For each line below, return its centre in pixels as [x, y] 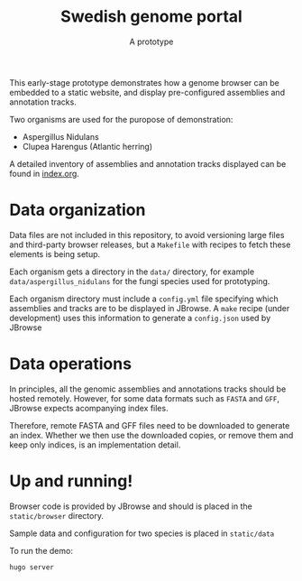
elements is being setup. [55, 254]
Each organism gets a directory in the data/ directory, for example [132, 272]
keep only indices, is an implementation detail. [95, 445]
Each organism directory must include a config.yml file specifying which [144, 299]
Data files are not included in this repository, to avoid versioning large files [147, 235]
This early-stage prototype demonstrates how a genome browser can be [144, 82]
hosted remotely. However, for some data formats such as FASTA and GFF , [145, 398]
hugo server [32, 567]
